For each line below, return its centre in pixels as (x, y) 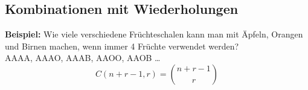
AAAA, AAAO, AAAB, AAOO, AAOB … (83, 58)
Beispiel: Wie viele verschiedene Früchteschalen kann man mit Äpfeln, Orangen (154, 34)
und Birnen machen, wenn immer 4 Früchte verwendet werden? (122, 46)
